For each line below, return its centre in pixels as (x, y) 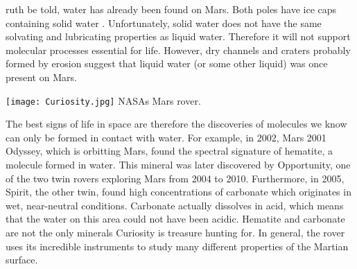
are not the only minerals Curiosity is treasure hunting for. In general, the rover (175, 232)
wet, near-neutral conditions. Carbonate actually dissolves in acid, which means (175, 205)
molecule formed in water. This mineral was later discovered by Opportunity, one (178, 164)
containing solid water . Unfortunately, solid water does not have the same (164, 23)
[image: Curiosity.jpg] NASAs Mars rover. (103, 100)
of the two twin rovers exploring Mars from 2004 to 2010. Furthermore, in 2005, (175, 178)
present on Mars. (41, 77)
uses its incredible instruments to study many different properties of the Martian (177, 246)
